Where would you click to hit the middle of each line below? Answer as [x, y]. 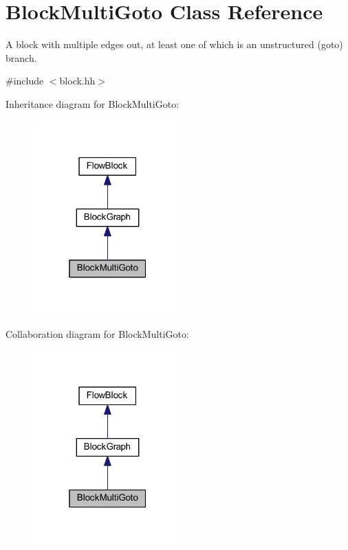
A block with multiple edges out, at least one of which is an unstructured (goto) [174, 44]
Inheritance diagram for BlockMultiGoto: [93, 103]
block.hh [77, 81]
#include [25, 81]
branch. [21, 57]
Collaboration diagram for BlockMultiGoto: [97, 333]
